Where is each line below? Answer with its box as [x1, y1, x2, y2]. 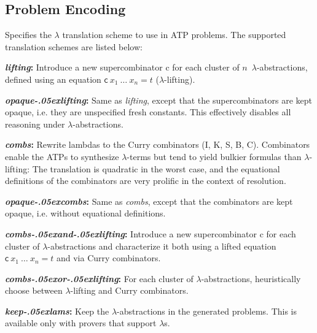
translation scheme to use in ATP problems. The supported [62, 28, 286, 41]
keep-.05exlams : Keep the [5, 304, 109, 317]
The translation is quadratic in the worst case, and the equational [32, 162, 280, 175]
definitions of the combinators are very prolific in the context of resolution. [5, 174, 286, 187]
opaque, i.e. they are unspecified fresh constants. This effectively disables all [5, 105, 291, 118]
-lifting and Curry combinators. [70, 284, 189, 297]
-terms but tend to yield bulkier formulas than [127, 150, 302, 163]
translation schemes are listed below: [5, 40, 143, 53]
